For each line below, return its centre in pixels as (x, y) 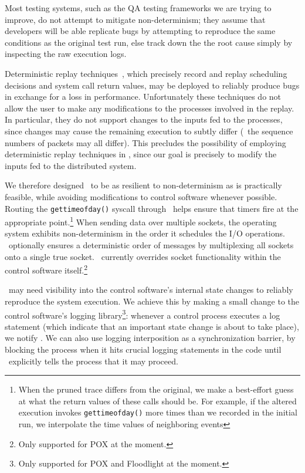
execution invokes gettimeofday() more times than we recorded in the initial (158, 412)
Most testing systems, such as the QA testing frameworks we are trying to (138, 8)
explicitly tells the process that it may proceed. (93, 361)
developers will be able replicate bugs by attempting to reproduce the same (140, 31)
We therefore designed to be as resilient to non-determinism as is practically (143, 185)
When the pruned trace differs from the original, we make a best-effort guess (156, 389)
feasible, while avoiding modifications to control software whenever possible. (141, 196)
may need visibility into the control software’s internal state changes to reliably (151, 290)
